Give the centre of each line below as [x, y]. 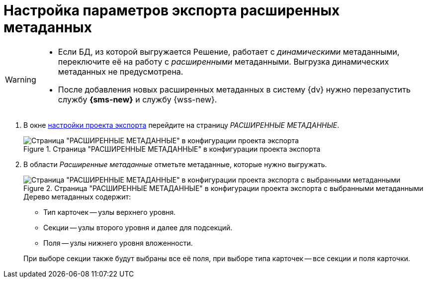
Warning [21, 79]
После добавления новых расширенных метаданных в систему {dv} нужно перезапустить [234, 89]
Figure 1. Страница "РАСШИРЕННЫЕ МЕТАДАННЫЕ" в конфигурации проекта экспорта [172, 149]
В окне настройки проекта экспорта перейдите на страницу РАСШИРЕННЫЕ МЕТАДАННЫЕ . [181, 125]
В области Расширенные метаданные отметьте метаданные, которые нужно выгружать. [175, 164]
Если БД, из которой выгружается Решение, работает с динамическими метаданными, [229, 51]
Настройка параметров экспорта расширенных [172, 10]
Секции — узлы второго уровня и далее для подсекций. [138, 227]
